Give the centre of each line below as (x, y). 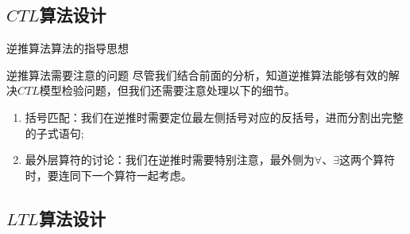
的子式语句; (54, 133)
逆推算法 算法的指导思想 (68, 48)
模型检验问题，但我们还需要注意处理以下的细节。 (167, 90)
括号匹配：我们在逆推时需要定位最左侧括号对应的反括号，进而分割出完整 (214, 117)
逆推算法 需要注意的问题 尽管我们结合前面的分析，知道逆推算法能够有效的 (197, 74)
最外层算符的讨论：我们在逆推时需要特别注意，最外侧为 (170, 160)
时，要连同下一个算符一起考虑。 (108, 175)
